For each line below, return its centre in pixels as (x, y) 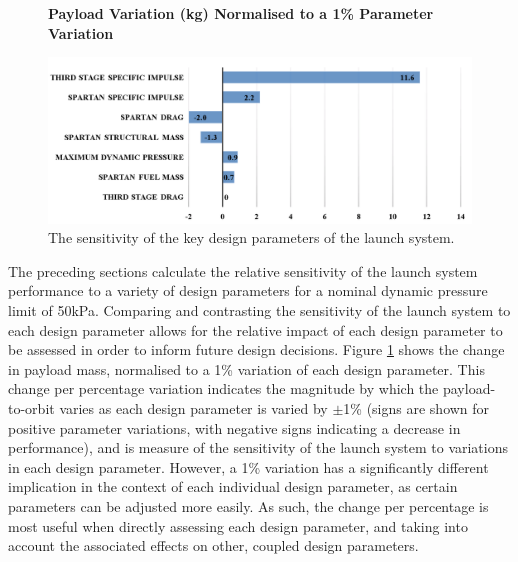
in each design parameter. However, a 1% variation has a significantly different (248, 466)
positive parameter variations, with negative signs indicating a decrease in (234, 427)
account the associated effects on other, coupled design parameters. (213, 545)
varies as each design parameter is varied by (193, 407)
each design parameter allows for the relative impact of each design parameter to (255, 329)
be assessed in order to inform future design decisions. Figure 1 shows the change (256, 349)
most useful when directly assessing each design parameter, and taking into (238, 525)
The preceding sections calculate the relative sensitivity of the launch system (243, 270)
